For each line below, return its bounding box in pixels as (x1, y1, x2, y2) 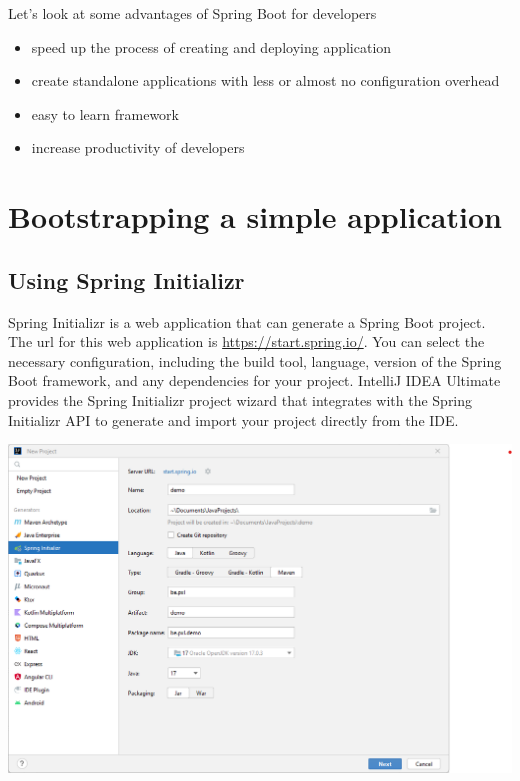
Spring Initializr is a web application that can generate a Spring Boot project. (8, 311, 486, 332)
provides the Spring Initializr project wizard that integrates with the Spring (8, 389, 473, 410)
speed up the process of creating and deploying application (31, 36, 392, 57)
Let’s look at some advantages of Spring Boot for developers (8, 3, 377, 23)
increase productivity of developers (31, 137, 245, 158)
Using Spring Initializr (8, 264, 245, 295)
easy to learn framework (31, 103, 179, 124)
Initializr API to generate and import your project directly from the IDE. (8, 409, 459, 430)
